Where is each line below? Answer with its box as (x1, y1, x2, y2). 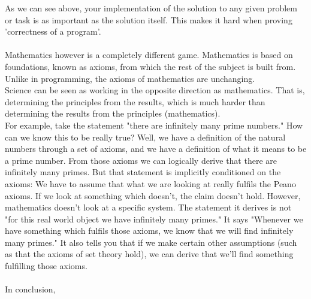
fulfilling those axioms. (5, 260, 87, 272)
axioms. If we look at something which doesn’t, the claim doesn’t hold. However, (5, 189, 301, 202)
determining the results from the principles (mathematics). (5, 107, 221, 120)
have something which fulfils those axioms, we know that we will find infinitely (5, 224, 294, 237)
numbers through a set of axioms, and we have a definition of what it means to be (5, 142, 307, 155)
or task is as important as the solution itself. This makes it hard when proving (5, 13, 292, 26)
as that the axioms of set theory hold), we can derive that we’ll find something (5, 248, 294, 260)
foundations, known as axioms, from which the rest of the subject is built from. (5, 60, 296, 72)
